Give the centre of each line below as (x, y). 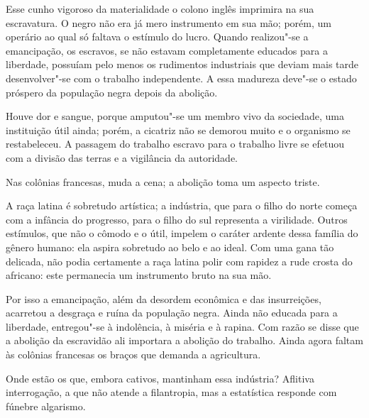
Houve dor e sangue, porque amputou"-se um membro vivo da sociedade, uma (175, 116)
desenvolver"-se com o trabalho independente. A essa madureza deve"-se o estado (181, 78)
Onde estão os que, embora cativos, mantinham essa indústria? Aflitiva (160, 378)
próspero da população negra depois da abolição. (112, 92)
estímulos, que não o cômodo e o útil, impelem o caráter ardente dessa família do (182, 233)
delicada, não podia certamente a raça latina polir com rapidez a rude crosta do (179, 261)
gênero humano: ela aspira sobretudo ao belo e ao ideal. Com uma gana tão (170, 247)
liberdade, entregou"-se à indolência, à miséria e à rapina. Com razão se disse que (182, 326)
